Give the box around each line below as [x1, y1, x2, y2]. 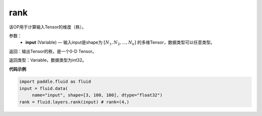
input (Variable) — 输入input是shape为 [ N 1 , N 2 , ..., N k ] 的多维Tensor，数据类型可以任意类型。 [25, 39, 215, 47]
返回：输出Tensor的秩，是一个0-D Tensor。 [9, 48, 97, 54]
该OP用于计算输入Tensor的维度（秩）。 [9, 24, 87, 30]
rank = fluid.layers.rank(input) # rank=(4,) [19, 99, 130, 104]
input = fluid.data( [19, 86, 68, 91]
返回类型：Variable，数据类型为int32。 [9, 57, 87, 63]
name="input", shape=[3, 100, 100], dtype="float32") [32, 92, 163, 98]
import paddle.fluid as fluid [19, 79, 91, 84]
